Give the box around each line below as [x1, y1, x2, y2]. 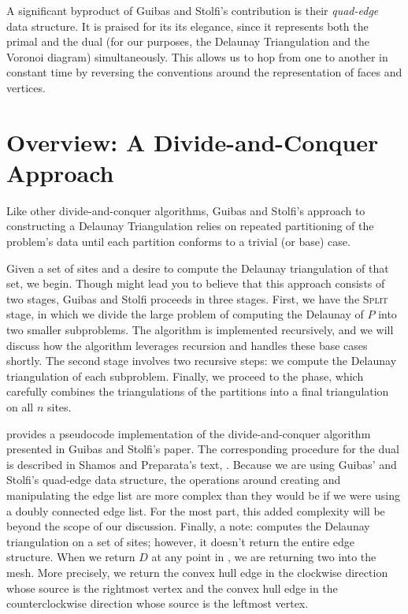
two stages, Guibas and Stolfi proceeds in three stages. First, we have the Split [6, 290, 388, 307]
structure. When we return [6, 549, 135, 565]
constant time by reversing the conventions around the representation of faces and [6, 64, 402, 80]
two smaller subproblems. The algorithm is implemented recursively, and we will [6, 322, 394, 338]
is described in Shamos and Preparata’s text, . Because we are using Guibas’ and [6, 456, 397, 472]
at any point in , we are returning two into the [151, 549, 376, 565]
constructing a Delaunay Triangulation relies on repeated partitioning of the [6, 218, 374, 234]
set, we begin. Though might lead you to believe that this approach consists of [6, 275, 385, 292]
